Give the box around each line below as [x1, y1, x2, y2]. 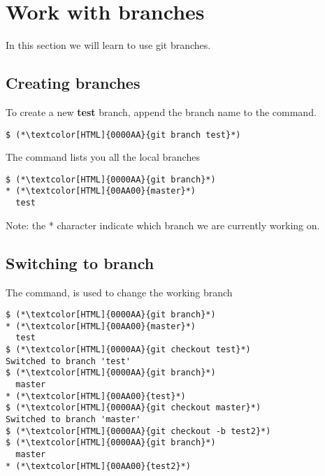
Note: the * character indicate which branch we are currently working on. [6, 217, 320, 232]
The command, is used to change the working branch [6, 284, 233, 299]
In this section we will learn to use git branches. [6, 38, 211, 52]
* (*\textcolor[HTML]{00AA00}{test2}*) [6, 461, 191, 471]
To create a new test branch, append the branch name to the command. [6, 104, 317, 119]
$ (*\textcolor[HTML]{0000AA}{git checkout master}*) [6, 403, 261, 413]
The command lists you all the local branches [6, 150, 200, 164]
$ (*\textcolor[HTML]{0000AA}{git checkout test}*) [6, 345, 251, 355]
